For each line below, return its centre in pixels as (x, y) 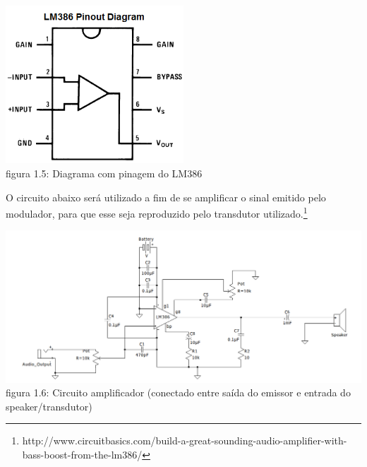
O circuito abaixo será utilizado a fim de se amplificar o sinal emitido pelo (166, 197)
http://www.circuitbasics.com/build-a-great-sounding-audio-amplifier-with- (185, 441)
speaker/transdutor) (49, 406)
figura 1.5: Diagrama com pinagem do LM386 (104, 173)
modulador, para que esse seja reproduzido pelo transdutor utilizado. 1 (157, 212)
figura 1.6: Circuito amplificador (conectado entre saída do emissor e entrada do (178, 392)
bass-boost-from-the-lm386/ (82, 454)
